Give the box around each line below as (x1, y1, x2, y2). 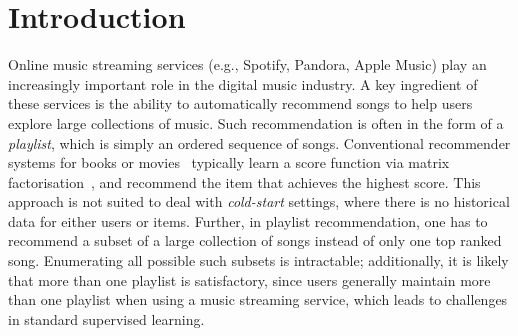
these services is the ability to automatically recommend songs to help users (8, 93, 473, 114)
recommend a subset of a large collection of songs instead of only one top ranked (8, 230, 502, 251)
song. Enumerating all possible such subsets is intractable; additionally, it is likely (8, 250, 509, 271)
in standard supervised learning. (8, 308, 205, 329)
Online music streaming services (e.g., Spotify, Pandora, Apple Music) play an (8, 54, 487, 75)
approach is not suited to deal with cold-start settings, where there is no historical (8, 191, 510, 212)
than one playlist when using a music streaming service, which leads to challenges (8, 289, 508, 310)
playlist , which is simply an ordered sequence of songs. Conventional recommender (8, 132, 511, 153)
